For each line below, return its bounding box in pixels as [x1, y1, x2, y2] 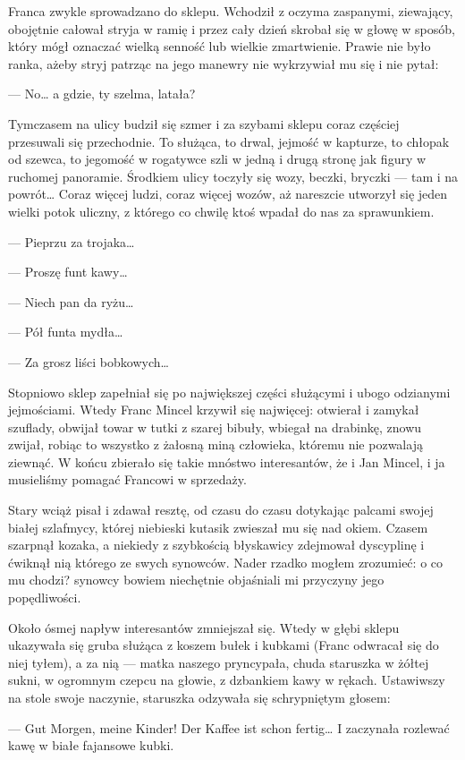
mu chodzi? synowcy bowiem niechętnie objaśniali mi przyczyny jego [8, 570, 385, 589]
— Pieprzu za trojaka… [8, 232, 135, 251]
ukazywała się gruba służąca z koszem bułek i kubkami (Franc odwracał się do [8, 636, 439, 654]
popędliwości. [8, 588, 81, 607]
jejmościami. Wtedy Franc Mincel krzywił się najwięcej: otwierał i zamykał [8, 400, 419, 419]
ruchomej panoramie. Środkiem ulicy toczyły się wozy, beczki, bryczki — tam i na [8, 167, 459, 185]
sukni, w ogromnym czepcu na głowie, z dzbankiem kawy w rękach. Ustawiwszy [8, 670, 445, 689]
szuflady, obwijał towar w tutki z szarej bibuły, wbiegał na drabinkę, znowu [8, 417, 422, 436]
